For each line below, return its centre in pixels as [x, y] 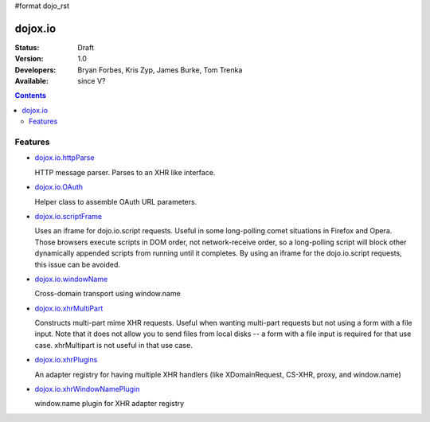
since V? [92, 81]
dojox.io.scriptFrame [68, 216]
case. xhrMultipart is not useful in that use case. [113, 345]
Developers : [35, 70]
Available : [32, 81]
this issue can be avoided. [78, 264]
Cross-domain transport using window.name [107, 294]
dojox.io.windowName [71, 279]
